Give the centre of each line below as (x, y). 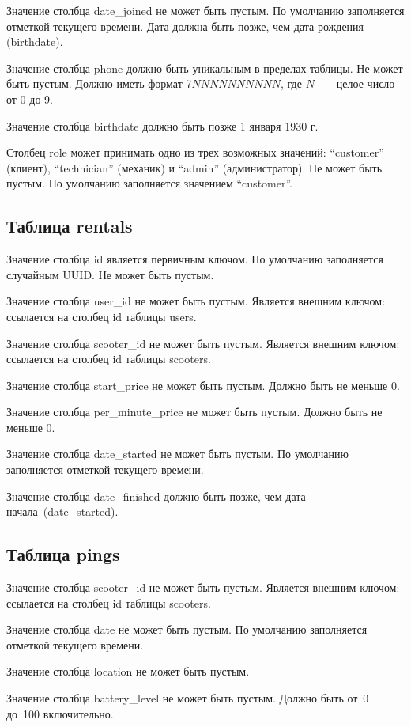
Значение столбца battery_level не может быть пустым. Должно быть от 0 (188, 698)
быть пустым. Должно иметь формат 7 (99, 83)
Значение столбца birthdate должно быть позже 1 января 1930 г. (162, 125)
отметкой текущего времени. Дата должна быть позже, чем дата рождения (185, 26)
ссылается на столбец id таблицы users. (102, 316)
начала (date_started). (62, 511)
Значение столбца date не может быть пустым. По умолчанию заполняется (187, 629)
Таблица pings (63, 554)
